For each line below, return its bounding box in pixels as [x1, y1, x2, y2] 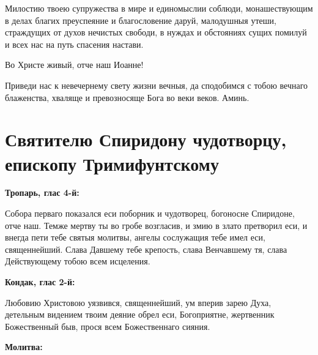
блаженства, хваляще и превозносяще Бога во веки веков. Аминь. [5, 91, 250, 103]
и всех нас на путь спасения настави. [5, 37, 144, 50]
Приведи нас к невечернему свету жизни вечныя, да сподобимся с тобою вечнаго [5, 78, 308, 91]
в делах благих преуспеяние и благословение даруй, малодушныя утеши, [5, 13, 276, 26]
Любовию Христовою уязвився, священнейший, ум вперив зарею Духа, [5, 296, 272, 308]
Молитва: [5, 340, 43, 353]
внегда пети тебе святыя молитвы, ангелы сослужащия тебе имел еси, [5, 231, 265, 244]
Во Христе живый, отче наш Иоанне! [5, 58, 144, 71]
